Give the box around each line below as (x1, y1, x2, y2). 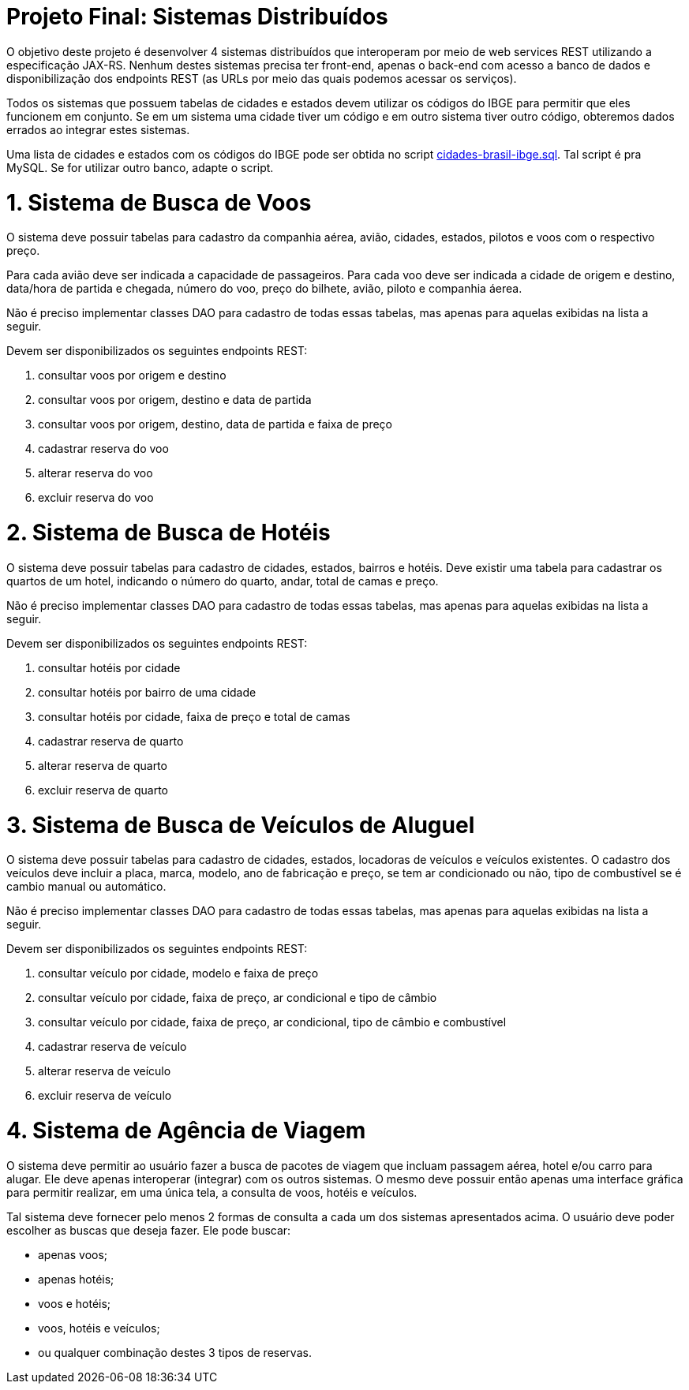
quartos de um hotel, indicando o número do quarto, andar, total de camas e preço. (6, 574, 439, 588)
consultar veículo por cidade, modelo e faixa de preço (38, 966, 319, 981)
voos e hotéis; (38, 1296, 111, 1310)
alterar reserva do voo (38, 466, 153, 480)
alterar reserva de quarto (38, 758, 167, 772)
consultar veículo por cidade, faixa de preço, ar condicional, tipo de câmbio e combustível (38, 1015, 507, 1029)
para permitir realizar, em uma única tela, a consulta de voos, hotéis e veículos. (6, 1185, 418, 1199)
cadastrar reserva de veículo (38, 1040, 187, 1054)
